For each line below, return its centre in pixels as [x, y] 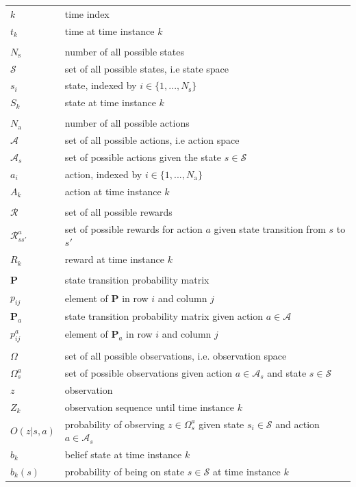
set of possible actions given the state [143, 157]
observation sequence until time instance [149, 407]
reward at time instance [114, 259]
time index [87, 13]
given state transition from [270, 228]
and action [297, 424]
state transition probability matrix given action [164, 316]
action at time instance [113, 191]
